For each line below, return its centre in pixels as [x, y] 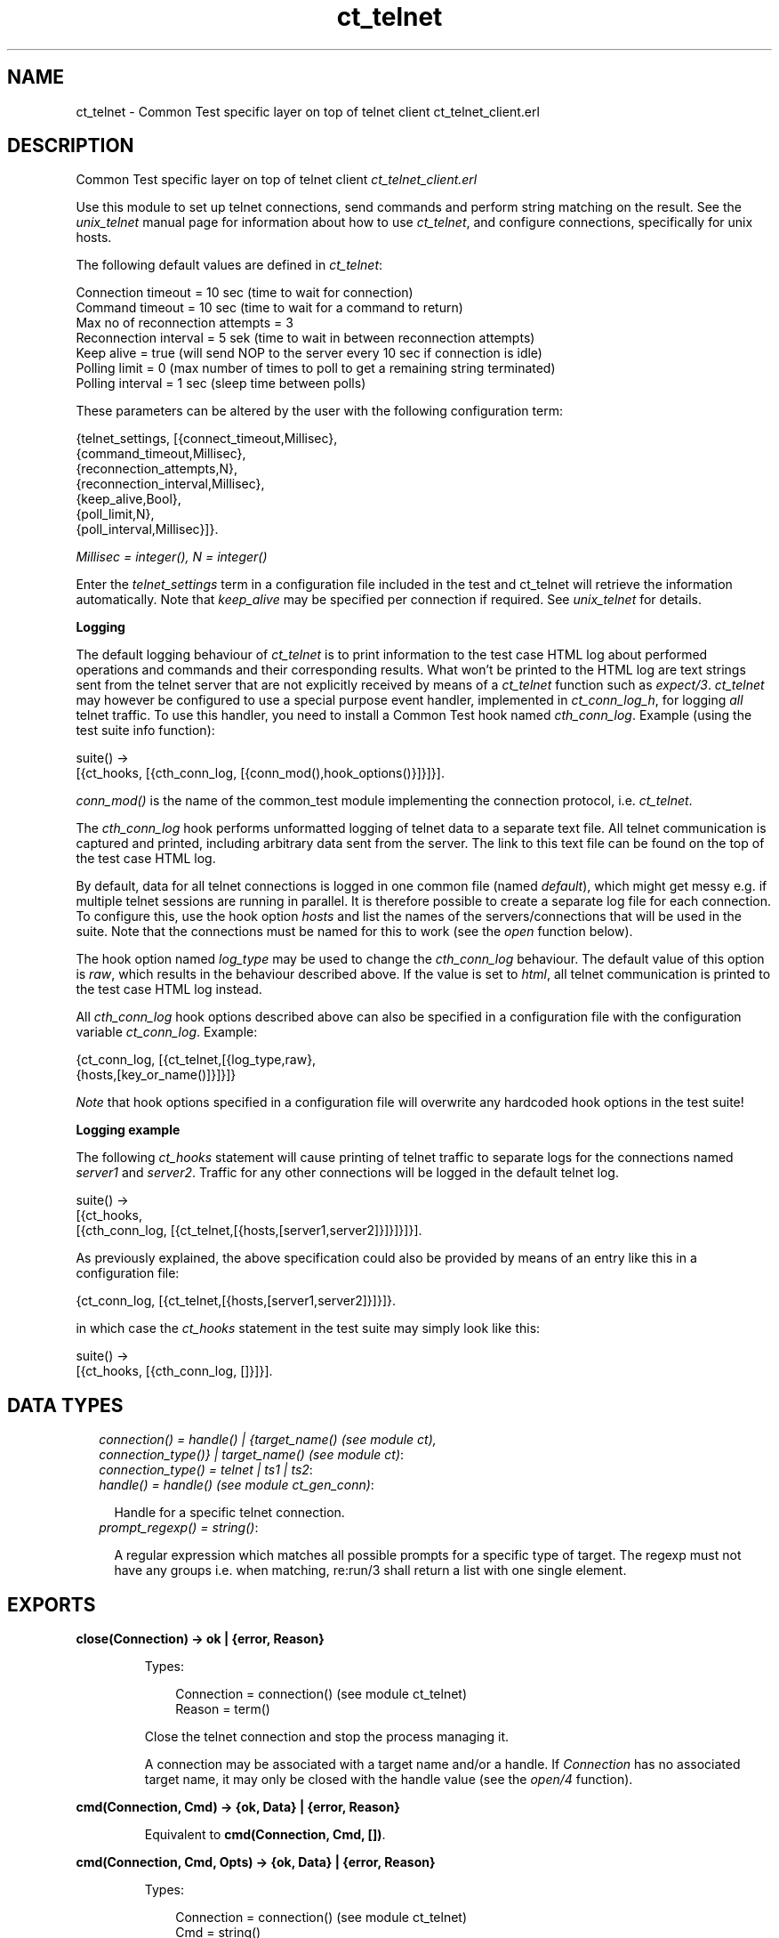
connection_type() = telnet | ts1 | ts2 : [206, 1470]
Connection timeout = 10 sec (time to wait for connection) [245, 293]
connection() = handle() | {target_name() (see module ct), [268, 1440]
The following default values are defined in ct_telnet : [229, 265]
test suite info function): [145, 731]
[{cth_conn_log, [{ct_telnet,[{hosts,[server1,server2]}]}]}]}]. [249, 1231]
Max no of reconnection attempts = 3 [185, 323]
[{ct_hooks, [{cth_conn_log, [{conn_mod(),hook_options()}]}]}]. [260, 773]
